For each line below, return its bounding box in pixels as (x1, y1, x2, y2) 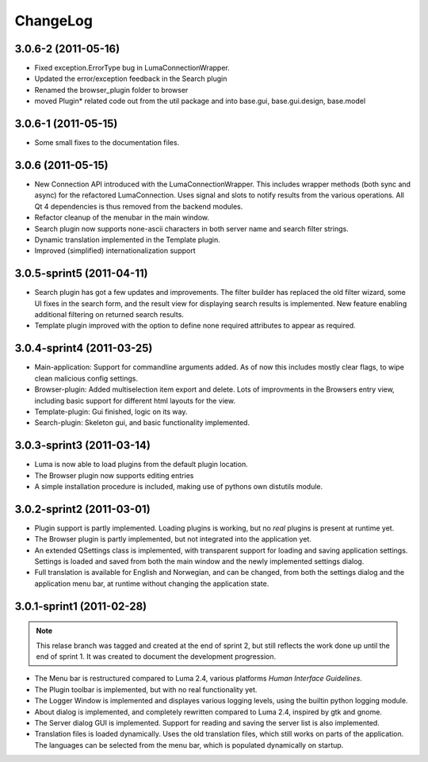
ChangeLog (14, 12, 93, 29)
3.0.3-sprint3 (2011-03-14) (14, 438, 151, 452)
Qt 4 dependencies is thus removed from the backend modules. (34, 201, 243, 211)
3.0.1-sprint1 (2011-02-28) (14, 599, 147, 613)
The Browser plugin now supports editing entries (34, 470, 194, 480)
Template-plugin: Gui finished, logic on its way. (34, 407, 188, 416)
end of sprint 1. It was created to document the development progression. (36, 652, 277, 661)
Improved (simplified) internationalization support (34, 246, 196, 255)
